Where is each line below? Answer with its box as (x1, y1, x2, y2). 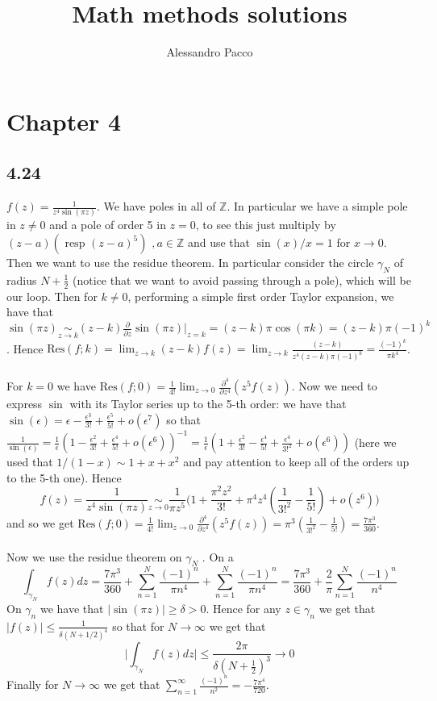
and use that (187, 234, 250, 251)
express (6, 395, 43, 412)
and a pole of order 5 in (49, 216, 166, 233)
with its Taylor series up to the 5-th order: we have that (69, 395, 347, 412)
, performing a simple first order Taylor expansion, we (127, 287, 394, 304)
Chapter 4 (6, 104, 122, 137)
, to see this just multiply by (195, 216, 336, 233)
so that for (112, 617, 164, 634)
